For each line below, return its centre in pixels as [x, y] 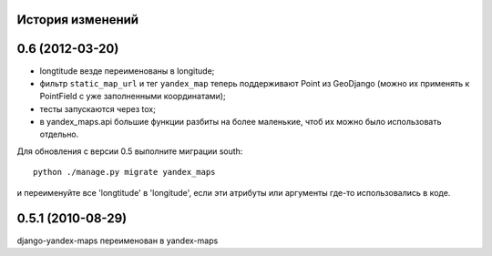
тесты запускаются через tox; [98, 108]
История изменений [78, 20]
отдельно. [59, 134]
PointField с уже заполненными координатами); [133, 97]
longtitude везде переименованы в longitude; [127, 71]
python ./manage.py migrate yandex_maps [124, 172]
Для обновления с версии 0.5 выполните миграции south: [130, 151]
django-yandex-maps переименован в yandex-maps [118, 241]
